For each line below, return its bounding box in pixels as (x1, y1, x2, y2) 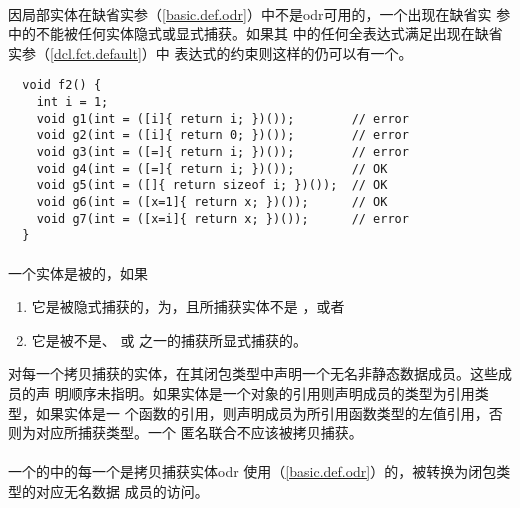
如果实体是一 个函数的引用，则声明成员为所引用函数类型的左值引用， (35, 402, 489, 423)
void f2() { (22, 78, 102, 93)
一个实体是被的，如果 (8, 262, 148, 283)
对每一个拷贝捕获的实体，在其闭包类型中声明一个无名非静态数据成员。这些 (8, 363, 498, 384)
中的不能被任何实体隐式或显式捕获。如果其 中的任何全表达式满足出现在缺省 (8, 23, 503, 44)
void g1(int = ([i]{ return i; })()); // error (36, 111, 409, 126)
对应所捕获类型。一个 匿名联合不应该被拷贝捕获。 (35, 422, 363, 443)
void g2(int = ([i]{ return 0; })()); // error (36, 128, 409, 143)
